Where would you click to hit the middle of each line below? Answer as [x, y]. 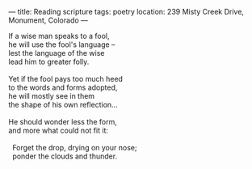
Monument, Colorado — [48, 20]
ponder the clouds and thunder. [65, 156]
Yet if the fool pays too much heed [66, 79]
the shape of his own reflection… [63, 105]
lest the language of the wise [57, 53]
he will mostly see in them [52, 96]
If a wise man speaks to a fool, [59, 36]
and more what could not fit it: [59, 130]
